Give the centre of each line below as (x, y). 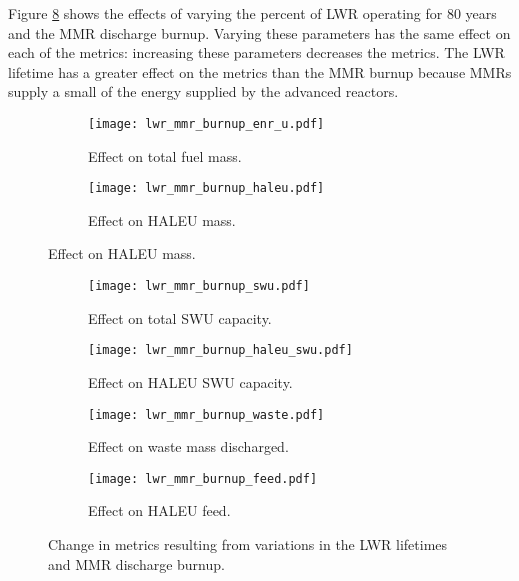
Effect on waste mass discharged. (188, 446)
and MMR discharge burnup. (136, 563)
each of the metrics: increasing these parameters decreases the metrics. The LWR (256, 52)
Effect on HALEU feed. (159, 510)
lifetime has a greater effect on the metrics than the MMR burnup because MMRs (260, 71)
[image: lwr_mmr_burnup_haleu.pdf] (206, 188)
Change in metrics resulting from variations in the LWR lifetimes (248, 544)
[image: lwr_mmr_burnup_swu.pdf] (199, 286)
